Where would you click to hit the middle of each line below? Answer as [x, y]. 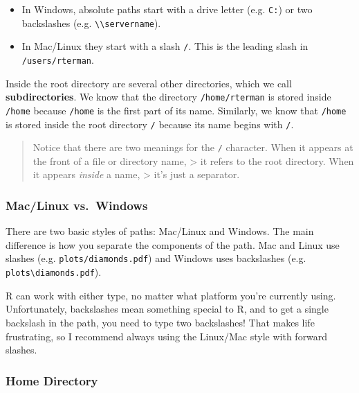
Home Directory [52, 380]
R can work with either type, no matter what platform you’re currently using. [171, 295]
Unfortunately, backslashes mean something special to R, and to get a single [167, 309]
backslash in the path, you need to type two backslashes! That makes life [160, 322]
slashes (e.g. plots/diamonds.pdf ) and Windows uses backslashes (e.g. [156, 258]
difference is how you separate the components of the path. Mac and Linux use [173, 244]
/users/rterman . [58, 59]
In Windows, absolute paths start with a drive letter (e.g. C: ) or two [167, 9]
